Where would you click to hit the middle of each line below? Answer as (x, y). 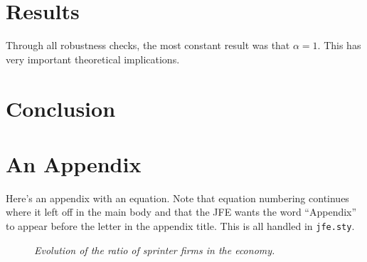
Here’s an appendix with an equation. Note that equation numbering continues (177, 198)
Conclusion (61, 108)
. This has (339, 45)
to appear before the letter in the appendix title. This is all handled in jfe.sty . (180, 226)
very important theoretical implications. (93, 59)
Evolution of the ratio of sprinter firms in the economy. (155, 250)
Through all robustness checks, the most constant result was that (148, 45)
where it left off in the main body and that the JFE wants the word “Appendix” (181, 212)
